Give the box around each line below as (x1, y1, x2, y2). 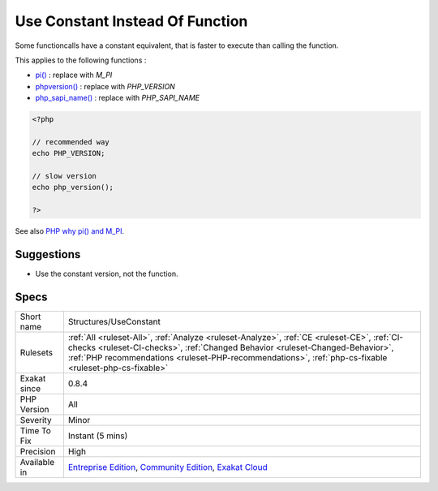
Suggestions (15, 248, 81, 261)
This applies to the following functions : (15, 55, 147, 65)
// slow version (32, 171, 97, 181)
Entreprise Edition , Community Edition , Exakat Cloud (67, 462, 268, 473)
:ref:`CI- (373, 332, 404, 343)
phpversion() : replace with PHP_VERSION (35, 81, 176, 91)
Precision (19, 446, 56, 458)
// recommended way (32, 137, 109, 146)
